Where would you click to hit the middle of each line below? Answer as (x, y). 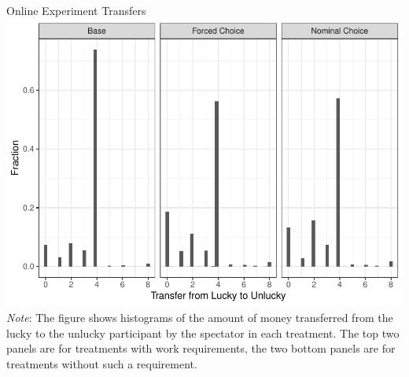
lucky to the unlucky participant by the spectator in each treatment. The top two (203, 333)
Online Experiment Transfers (76, 10)
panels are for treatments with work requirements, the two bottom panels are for (201, 348)
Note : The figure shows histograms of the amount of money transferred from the (200, 317)
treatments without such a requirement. (102, 363)
